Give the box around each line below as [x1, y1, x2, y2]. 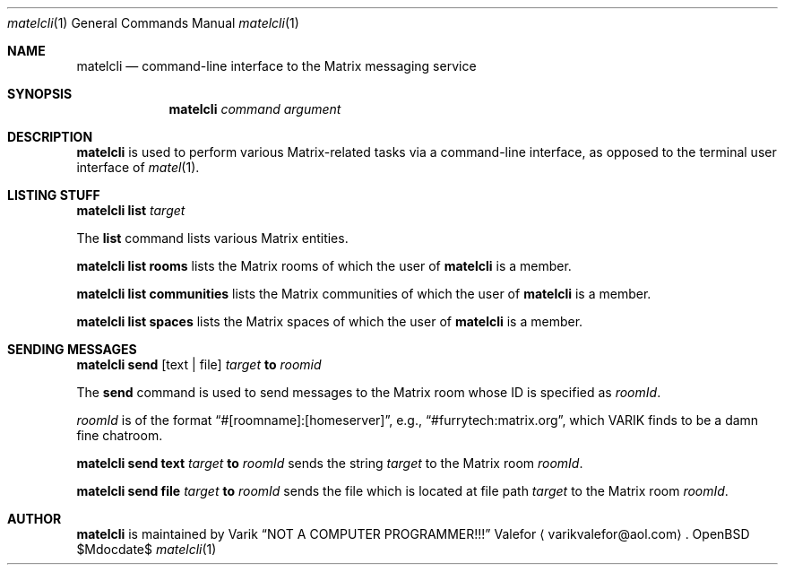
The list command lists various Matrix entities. [76, 230, 349, 246]
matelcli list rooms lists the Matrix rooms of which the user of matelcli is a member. [76, 258, 572, 273]
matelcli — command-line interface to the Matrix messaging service [76, 58, 477, 74]
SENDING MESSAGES [7, 342, 137, 357]
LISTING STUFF [7, 187, 100, 203]
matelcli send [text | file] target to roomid [76, 357, 322, 372]
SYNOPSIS [7, 86, 73, 101]
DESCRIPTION [7, 129, 93, 144]
